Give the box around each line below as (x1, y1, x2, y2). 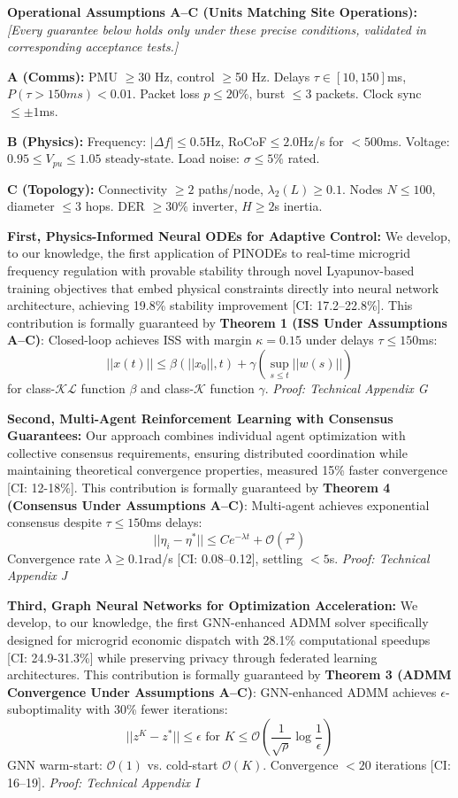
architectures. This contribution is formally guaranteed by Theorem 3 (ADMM (7, 665, 452, 684)
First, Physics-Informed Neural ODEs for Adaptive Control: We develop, (7, 226, 451, 244)
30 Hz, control (138, 66, 215, 85)
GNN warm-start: (7, 755, 103, 774)
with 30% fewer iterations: (86, 700, 228, 718)
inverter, (192, 197, 238, 215)
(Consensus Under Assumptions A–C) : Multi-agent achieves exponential (7, 495, 430, 514)
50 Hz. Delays (234, 66, 310, 85)
